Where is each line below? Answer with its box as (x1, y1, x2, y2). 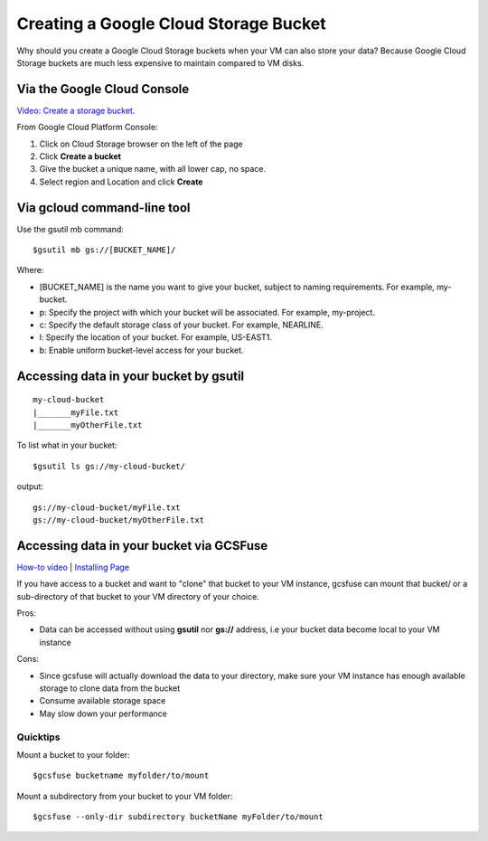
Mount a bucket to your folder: (16, 749, 130, 760)
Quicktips (16, 731, 61, 743)
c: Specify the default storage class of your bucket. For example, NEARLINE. (39, 319, 324, 330)
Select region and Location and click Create (39, 176, 203, 187)
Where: (16, 265, 44, 276)
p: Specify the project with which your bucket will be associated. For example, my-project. (39, 307, 375, 317)
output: (16, 481, 44, 492)
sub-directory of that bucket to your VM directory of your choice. (16, 591, 259, 601)
